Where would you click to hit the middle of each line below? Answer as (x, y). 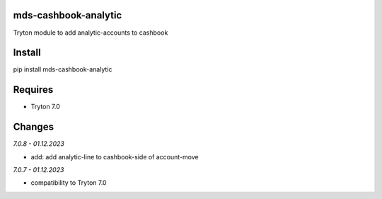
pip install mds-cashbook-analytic (63, 69)
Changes (34, 127)
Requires (33, 90)
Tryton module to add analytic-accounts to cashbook (91, 33)
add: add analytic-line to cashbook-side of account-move (115, 157)
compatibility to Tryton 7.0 (69, 183)
